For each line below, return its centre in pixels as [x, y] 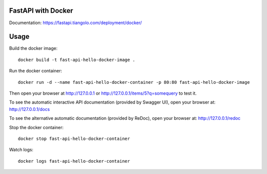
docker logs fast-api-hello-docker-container [74, 161]
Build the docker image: [33, 48]
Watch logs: [21, 150]
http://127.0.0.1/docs [29, 109]
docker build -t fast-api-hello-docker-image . [77, 60]
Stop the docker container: [36, 127]
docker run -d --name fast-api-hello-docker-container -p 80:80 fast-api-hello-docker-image [134, 82]
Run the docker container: [36, 71]
